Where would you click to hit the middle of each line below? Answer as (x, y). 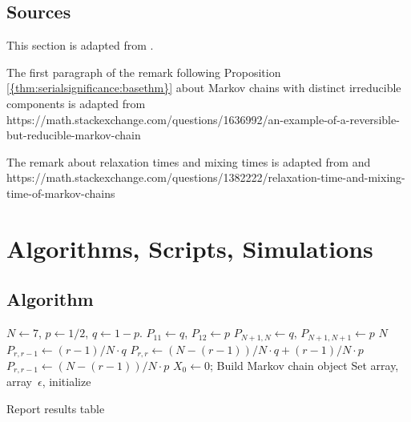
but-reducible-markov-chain (74, 135)
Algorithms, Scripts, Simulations (190, 248)
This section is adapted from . (80, 45)
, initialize (66, 382)
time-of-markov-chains (61, 193)
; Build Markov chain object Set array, (304, 366)
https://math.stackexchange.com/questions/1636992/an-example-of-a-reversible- (203, 119)
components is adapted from (76, 103)
